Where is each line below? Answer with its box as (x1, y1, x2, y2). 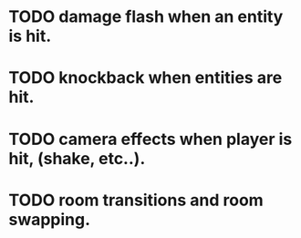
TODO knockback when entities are (8, 67, 283, 88)
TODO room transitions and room (8, 190, 264, 211)
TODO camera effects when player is (8, 129, 293, 150)
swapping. (8, 209, 91, 230)
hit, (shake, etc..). (8, 148, 146, 169)
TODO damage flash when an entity (8, 6, 284, 27)
